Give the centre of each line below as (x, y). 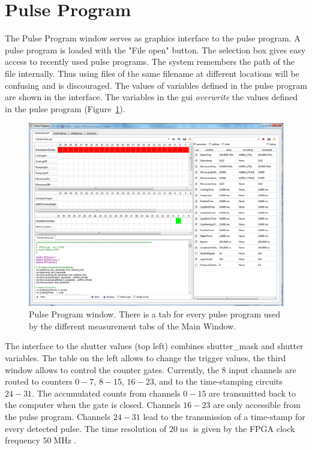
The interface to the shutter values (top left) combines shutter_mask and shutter (154, 346)
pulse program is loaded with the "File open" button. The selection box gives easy (155, 49)
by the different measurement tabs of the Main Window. (133, 325)
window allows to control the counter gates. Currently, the (112, 369)
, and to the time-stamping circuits (218, 381)
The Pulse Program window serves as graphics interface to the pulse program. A (153, 38)
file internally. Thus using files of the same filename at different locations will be (152, 73)
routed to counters (39, 381)
